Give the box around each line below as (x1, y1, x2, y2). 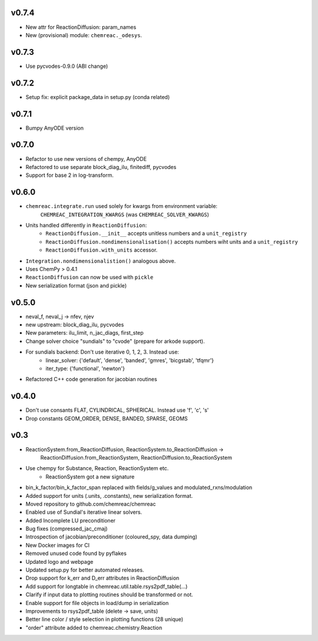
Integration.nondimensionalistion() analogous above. (25, 257, 176, 265)
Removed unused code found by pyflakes (25, 550, 127, 557)
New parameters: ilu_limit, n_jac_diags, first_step (25, 329, 144, 336)
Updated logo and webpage (25, 558, 94, 565)
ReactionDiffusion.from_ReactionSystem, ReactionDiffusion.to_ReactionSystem (40, 454, 233, 461)
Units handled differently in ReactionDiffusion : (25, 222, 147, 229)
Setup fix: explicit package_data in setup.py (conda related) (25, 93, 170, 100)
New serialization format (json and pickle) (25, 282, 127, 289)
